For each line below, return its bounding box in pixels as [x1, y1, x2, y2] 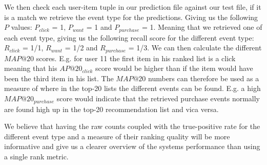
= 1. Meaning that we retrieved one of [141, 22, 262, 32]
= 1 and [86, 22, 112, 32]
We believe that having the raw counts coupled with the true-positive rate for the [4, 121, 260, 132]
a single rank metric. [4, 151, 69, 161]
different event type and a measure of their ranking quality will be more [4, 131, 230, 141]
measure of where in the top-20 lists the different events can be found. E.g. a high [4, 83, 261, 94]
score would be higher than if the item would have [95, 63, 253, 74]
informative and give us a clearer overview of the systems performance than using [4, 141, 260, 152]
